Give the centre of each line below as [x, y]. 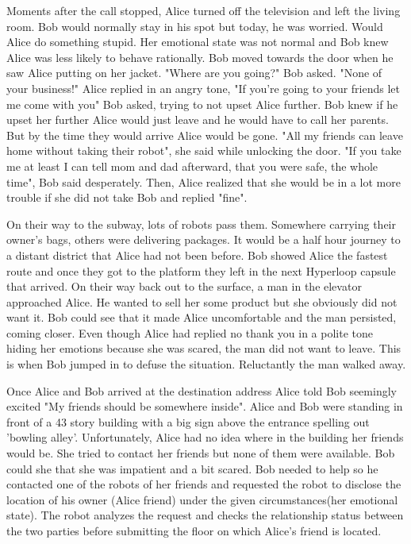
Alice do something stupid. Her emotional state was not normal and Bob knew [198, 42]
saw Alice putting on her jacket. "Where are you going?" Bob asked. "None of [194, 73]
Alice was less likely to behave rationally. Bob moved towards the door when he [200, 57]
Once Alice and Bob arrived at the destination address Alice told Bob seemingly [202, 390]
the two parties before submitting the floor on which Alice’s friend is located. [194, 530]
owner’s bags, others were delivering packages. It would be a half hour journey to [204, 239]
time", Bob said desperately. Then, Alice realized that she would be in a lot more [204, 181]
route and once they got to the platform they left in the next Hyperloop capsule [201, 270]
